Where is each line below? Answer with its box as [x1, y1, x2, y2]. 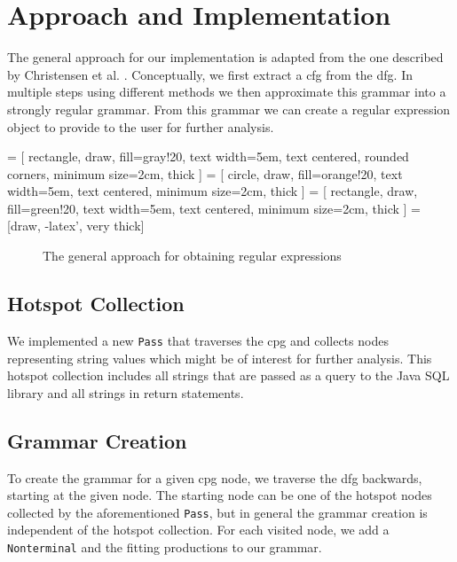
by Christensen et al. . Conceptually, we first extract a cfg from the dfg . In [7, 65, 413, 83]
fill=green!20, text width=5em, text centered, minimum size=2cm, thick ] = [7, 199, 422, 217]
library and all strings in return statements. [7, 383, 244, 402]
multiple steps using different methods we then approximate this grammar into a [7, 82, 446, 101]
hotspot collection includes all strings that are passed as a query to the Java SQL [7, 366, 450, 385]
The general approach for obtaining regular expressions [43, 246, 342, 265]
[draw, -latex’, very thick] [7, 216, 145, 235]
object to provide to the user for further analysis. [7, 117, 274, 136]
